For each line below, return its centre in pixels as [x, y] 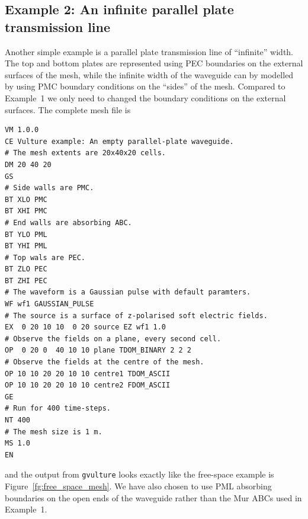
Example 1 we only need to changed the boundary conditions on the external [145, 97]
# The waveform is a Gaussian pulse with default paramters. [128, 292]
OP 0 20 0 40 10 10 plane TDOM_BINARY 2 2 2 [98, 350]
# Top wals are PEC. [45, 257]
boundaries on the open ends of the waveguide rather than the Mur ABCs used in [153, 497]
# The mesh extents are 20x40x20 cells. [86, 153]
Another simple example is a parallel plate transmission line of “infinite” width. [149, 51]
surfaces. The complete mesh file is [68, 109]
